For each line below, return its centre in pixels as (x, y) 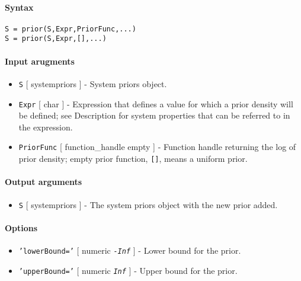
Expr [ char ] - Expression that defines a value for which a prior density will (156, 103)
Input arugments (40, 61)
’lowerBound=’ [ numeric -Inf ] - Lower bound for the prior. (130, 250)
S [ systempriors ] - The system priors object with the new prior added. (148, 204)
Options (21, 227)
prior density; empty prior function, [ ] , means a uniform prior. (133, 159)
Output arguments (44, 182)
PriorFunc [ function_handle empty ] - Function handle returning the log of (157, 147)
